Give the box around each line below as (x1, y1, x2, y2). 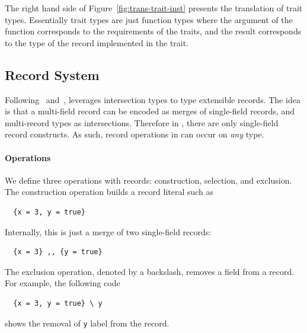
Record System (5, 65, 100, 84)
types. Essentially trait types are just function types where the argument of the (5, 13, 293, 25)
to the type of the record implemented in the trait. (5, 36, 189, 49)
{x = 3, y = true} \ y (13, 299, 103, 308)
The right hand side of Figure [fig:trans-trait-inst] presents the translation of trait (5, 2, 303, 14)
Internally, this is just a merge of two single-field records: (5, 225, 212, 238)
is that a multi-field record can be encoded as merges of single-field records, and (5, 105, 295, 117)
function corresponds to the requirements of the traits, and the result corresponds (5, 25, 302, 37)
